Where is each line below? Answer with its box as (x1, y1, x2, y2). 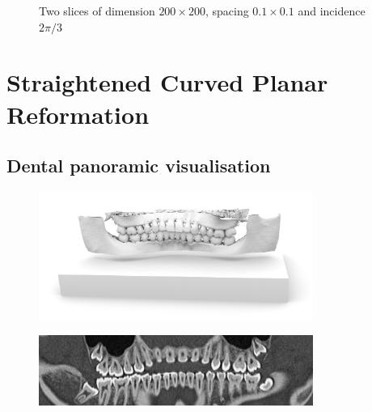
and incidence (298, 2, 366, 19)
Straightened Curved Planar (6, 66, 328, 99)
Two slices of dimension (39, 2, 155, 19)
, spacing (205, 2, 249, 19)
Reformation (6, 97, 150, 130)
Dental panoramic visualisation (6, 153, 271, 178)
